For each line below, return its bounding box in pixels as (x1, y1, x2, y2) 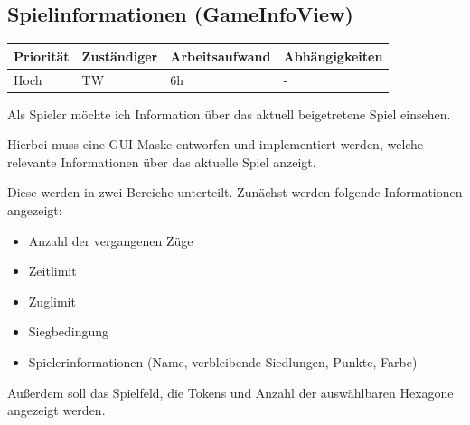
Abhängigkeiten (283, 46, 383, 65)
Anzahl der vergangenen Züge (28, 231, 193, 250)
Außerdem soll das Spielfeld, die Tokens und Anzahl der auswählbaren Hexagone (7, 382, 454, 401)
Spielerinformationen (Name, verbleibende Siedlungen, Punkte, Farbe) (28, 352, 418, 371)
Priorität (14, 46, 70, 65)
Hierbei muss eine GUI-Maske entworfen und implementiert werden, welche (7, 135, 424, 154)
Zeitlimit (28, 261, 77, 280)
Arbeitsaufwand (170, 46, 271, 65)
